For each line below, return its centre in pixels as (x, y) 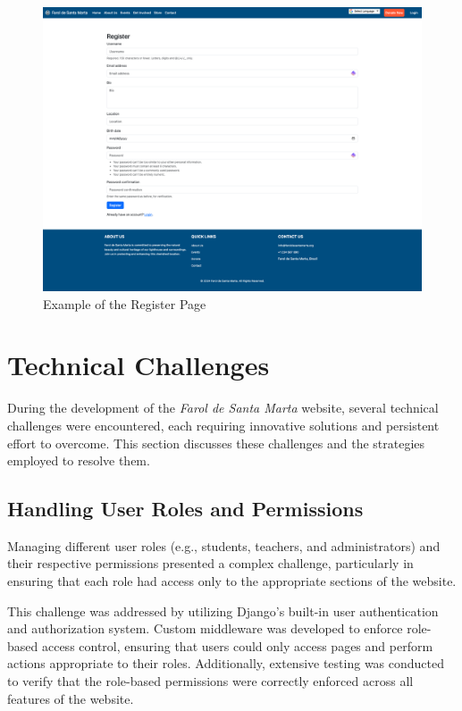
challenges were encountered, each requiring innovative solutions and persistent (223, 425)
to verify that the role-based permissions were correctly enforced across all (210, 681)
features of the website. (71, 698)
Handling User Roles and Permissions (185, 509)
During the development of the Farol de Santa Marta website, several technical (223, 408)
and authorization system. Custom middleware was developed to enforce (205, 628)
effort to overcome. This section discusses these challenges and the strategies (216, 443)
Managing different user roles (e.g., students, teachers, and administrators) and (224, 545)
